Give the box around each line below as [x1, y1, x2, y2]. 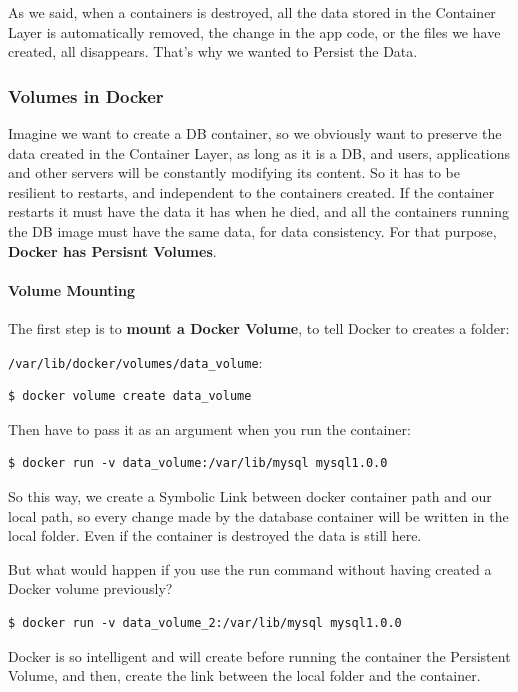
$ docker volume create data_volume [8, 389, 252, 404]
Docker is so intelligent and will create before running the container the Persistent [8, 645, 511, 666]
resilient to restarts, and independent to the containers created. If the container [8, 181, 495, 202]
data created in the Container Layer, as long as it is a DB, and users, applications [8, 142, 511, 163]
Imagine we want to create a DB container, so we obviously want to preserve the [8, 123, 502, 143]
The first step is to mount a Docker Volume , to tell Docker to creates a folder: [8, 317, 510, 338]
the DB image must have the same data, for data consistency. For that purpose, [8, 220, 497, 241]
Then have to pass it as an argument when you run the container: [8, 418, 411, 439]
